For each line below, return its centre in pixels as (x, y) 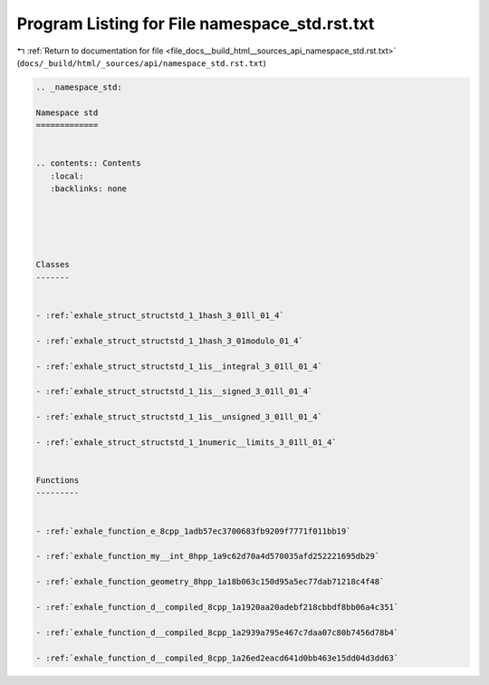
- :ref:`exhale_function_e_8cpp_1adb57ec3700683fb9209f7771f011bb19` (193, 531)
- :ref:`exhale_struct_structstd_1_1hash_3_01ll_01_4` (160, 315)
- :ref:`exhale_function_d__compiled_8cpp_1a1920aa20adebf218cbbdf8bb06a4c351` (217, 607)
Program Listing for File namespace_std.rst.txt (196, 24)
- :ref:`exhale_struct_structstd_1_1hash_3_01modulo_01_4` (169, 341)
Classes (53, 265)
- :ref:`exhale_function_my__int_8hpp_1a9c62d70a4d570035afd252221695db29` (208, 556)
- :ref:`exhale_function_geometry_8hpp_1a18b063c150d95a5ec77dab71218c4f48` (210, 582)
